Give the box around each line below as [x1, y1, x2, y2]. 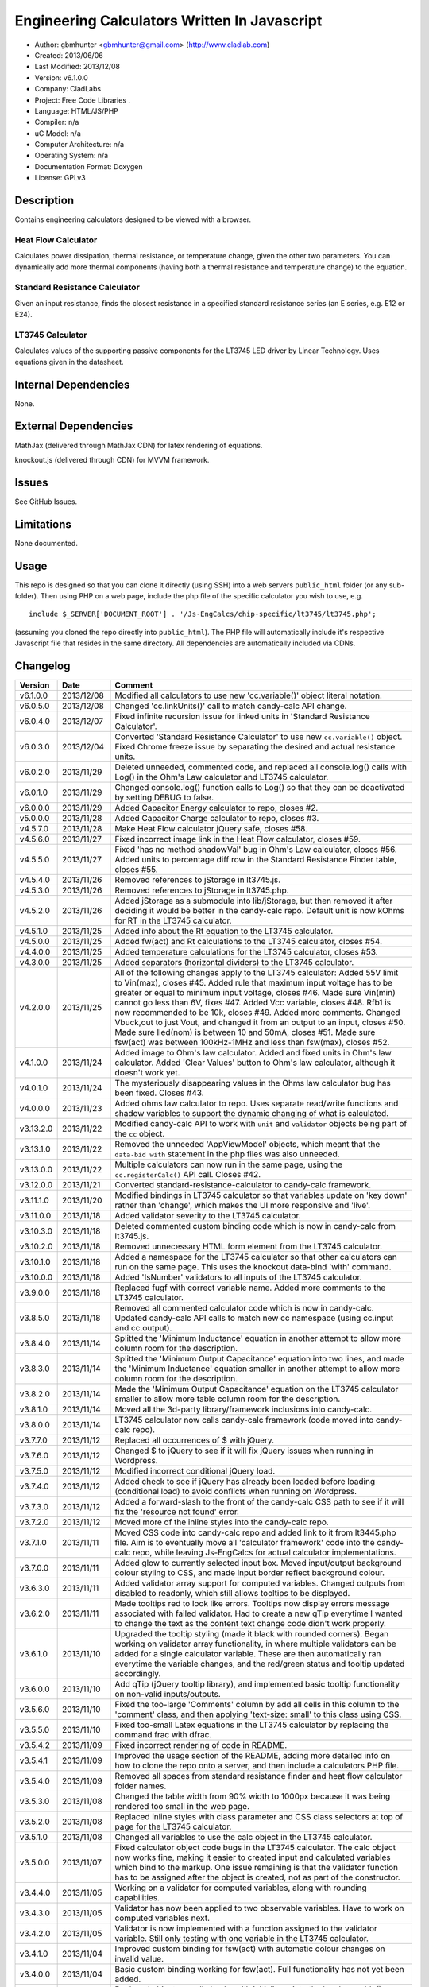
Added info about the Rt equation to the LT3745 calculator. [114, 926, 334, 937]
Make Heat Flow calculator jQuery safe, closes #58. [114, 823, 308, 835]
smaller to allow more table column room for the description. [114, 1393, 341, 1404]
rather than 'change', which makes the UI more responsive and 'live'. [114, 1200, 371, 1211]
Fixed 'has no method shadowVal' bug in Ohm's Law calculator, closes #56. [114, 844, 397, 855]
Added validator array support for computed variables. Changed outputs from [114, 1578, 405, 1589]
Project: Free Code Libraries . [34, 95, 131, 105]
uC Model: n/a [34, 128, 81, 138]
